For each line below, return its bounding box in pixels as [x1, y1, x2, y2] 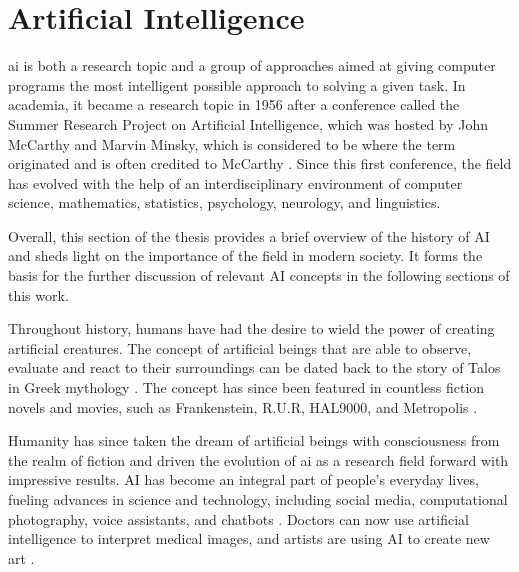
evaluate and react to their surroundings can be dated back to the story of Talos [8, 357, 501, 378]
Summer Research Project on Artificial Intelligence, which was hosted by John [8, 113, 489, 134]
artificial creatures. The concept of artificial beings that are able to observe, [8, 337, 472, 358]
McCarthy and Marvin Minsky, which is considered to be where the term [8, 133, 456, 154]
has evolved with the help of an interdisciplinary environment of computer [8, 172, 463, 193]
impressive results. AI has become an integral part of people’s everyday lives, [8, 469, 479, 490]
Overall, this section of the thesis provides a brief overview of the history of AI [8, 225, 490, 246]
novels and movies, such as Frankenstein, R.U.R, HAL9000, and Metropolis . [8, 396, 478, 417]
